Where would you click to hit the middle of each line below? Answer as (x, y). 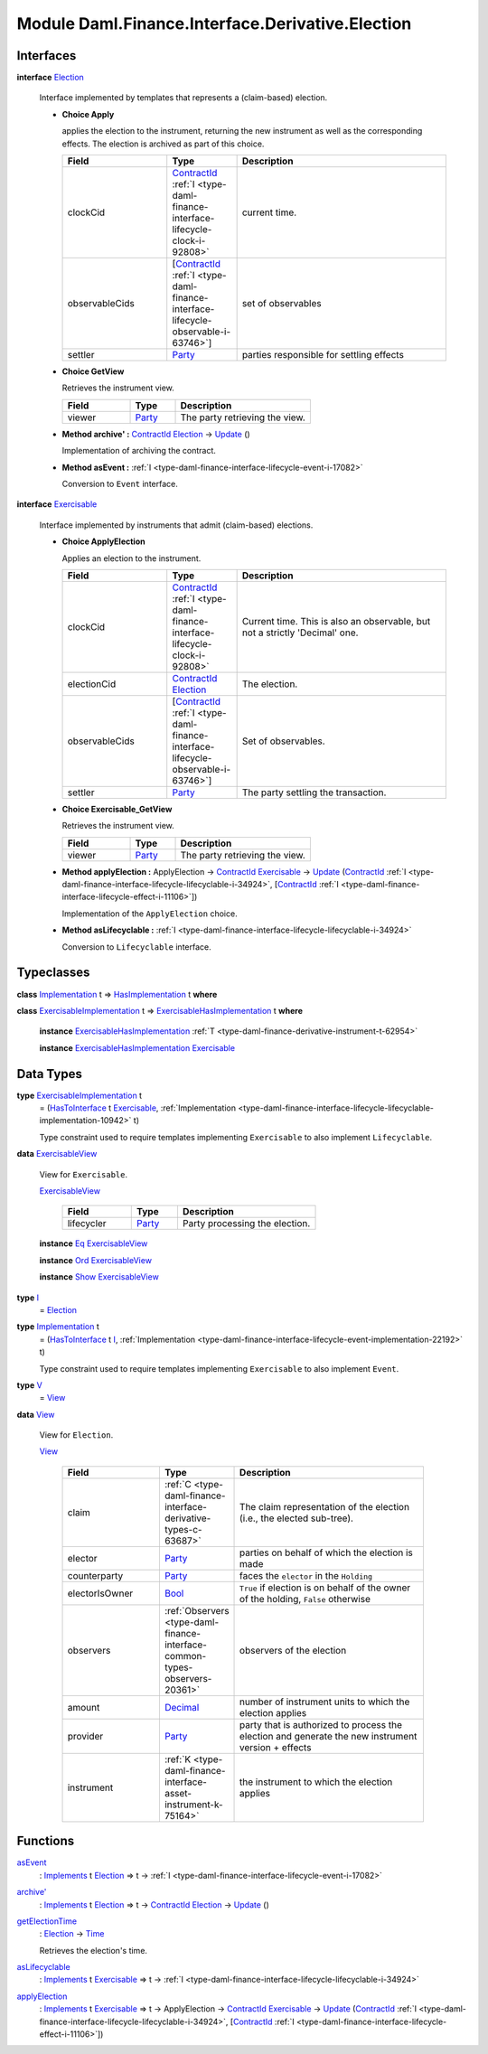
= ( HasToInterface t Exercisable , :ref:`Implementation (138, 1108)
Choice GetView (93, 371)
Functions (46, 1841)
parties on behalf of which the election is (326, 1552)
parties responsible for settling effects (323, 355)
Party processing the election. (246, 1224)
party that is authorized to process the (321, 1724)
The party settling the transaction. (314, 793)
